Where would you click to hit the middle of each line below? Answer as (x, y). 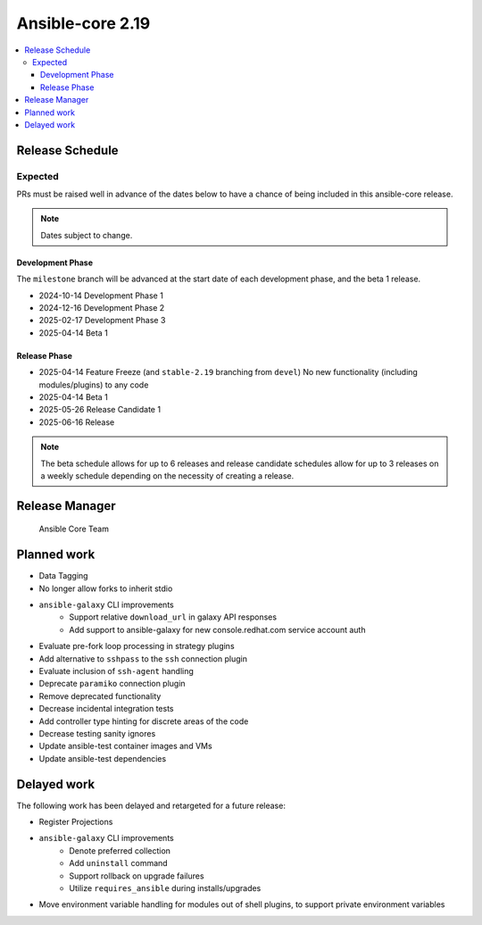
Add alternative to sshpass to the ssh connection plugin (143, 658)
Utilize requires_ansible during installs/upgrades (165, 887)
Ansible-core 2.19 (83, 23)
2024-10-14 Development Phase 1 (101, 296)
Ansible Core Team (74, 529)
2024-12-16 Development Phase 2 (102, 308)
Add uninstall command (119, 863)
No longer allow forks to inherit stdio (106, 588)
